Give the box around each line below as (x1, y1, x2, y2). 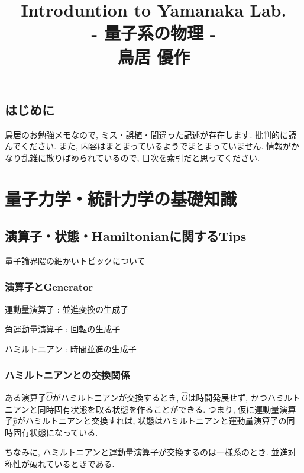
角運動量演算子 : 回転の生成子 (5, 323, 121, 335)
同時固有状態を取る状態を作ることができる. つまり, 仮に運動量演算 (37, 403, 296, 415)
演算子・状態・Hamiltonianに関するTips (5, 227, 247, 245)
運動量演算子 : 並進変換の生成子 (5, 303, 129, 315)
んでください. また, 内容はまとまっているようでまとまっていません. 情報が (5, 140, 292, 152)
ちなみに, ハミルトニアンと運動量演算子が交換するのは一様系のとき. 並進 (5, 446, 288, 458)
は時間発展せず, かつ (187, 391, 267, 403)
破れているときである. (29, 457, 115, 469)
